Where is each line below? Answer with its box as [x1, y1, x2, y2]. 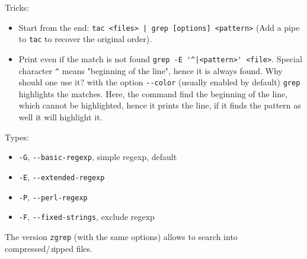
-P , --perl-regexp [18, 190, 88, 203]
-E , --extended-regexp [18, 170, 105, 183]
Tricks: [5, 1, 29, 13]
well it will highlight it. [18, 111, 103, 123]
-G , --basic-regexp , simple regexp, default [18, 151, 177, 163]
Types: [5, 130, 29, 143]
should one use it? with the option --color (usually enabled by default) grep [18, 76, 300, 88]
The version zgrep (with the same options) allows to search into [5, 230, 238, 242]
